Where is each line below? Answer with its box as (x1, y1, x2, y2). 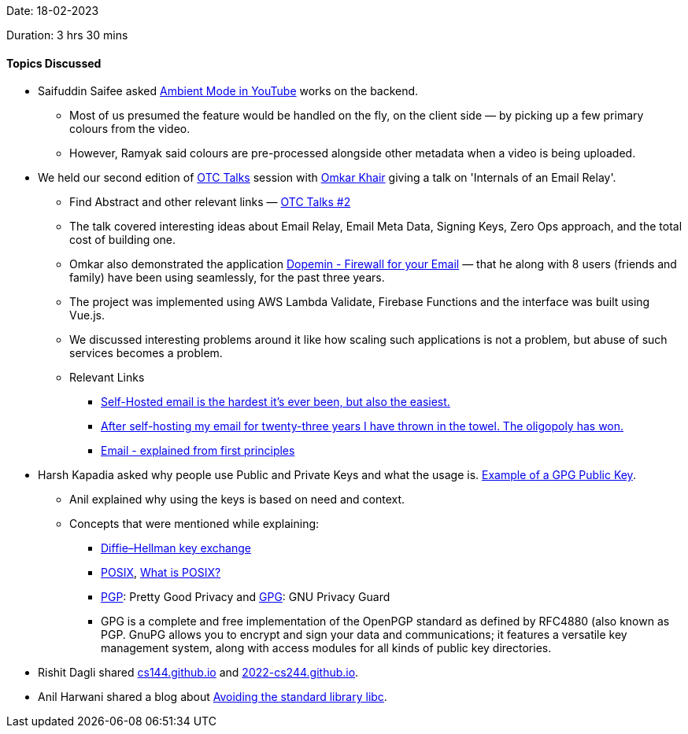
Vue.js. (69, 308, 105, 323)
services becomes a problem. (69, 346, 223, 360)
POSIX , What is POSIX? (101, 566, 221, 580)
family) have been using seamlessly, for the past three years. (69, 271, 385, 285)
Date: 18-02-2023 (6, 4, 99, 17)
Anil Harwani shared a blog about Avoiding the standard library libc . (38, 690, 387, 704)
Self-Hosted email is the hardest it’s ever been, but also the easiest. (101, 395, 450, 409)
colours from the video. (69, 122, 190, 136)
